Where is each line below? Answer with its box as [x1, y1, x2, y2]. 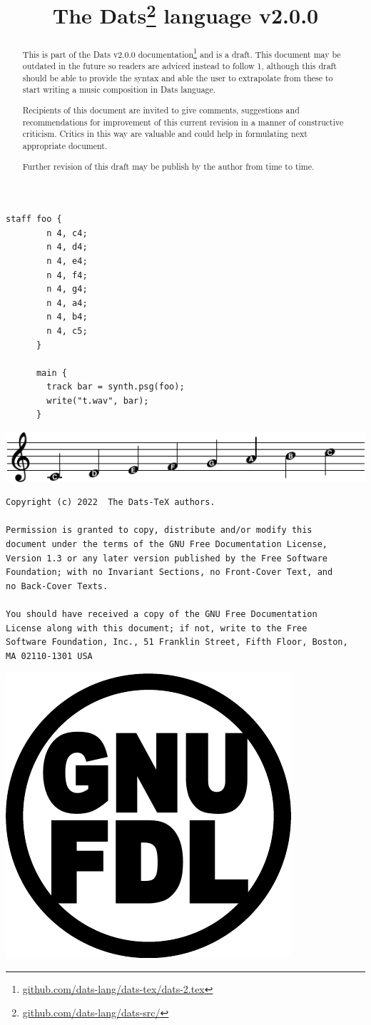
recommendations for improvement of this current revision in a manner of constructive [22, 116, 344, 128]
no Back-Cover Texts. [6, 581, 108, 591]
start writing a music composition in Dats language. [22, 83, 216, 96]
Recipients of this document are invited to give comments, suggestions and [22, 103, 300, 116]
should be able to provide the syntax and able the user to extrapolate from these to [22, 71, 333, 83]
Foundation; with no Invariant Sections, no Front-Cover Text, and [6, 567, 333, 578]
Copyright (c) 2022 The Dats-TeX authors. [6, 497, 215, 508]
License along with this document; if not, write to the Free [6, 623, 308, 633]
